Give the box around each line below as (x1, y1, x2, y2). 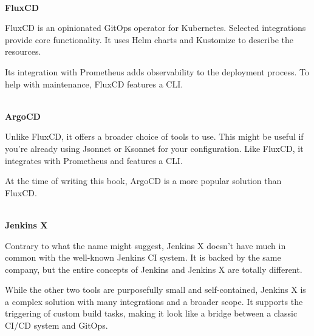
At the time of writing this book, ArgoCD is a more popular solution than (5, 174, 282, 187)
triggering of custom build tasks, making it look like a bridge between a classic (5, 307, 298, 320)
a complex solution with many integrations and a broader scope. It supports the (5, 295, 303, 307)
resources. (5, 45, 41, 58)
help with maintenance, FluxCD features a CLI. (5, 77, 183, 90)
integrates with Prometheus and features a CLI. (5, 154, 183, 166)
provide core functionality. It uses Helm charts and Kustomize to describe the (5, 33, 293, 46)
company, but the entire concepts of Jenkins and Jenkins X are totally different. (5, 262, 302, 275)
